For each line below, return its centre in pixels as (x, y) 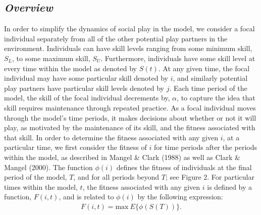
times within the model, (41, 186)
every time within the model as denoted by (70, 68)
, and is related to (86, 197)
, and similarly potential (210, 78)
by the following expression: (180, 197)
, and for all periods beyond (116, 177)
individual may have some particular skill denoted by (86, 78)
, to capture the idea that (216, 98)
